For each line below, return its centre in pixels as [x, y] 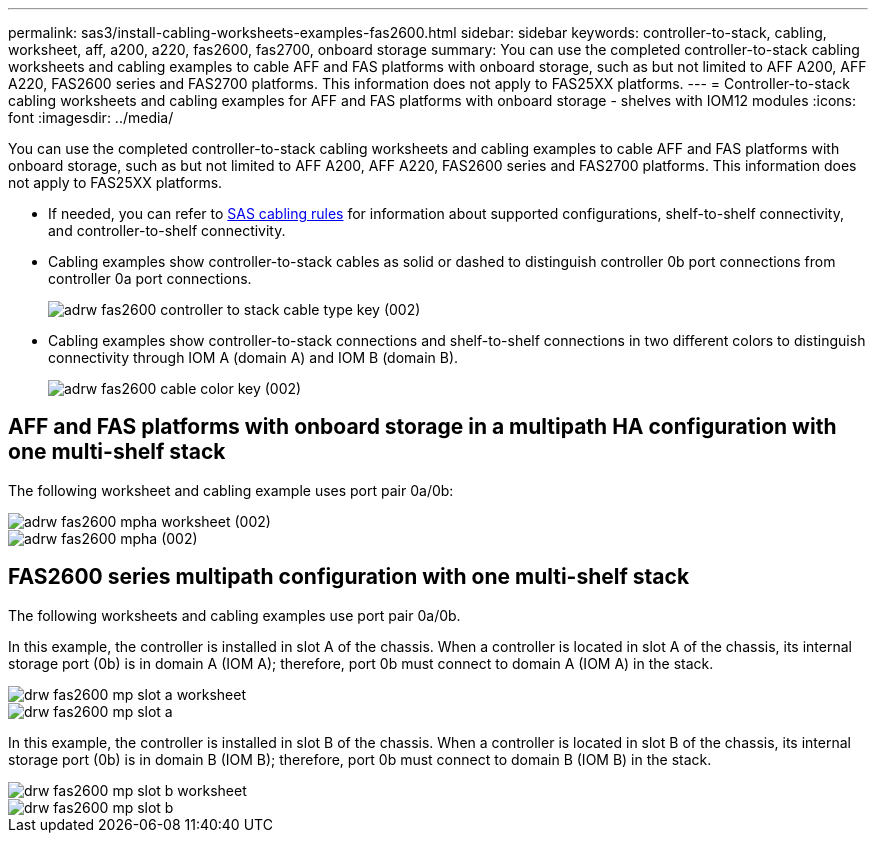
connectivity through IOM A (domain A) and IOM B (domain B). [253, 357]
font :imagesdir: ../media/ [91, 117]
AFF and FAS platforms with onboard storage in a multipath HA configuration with [422, 427]
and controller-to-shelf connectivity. [167, 230]
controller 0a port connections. [150, 278]
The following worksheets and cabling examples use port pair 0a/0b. [234, 615]
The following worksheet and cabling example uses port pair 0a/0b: [231, 490]
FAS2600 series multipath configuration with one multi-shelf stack [349, 577]
